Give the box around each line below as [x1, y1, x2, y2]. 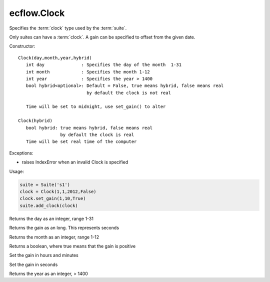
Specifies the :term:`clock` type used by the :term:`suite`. [9, 25, 127, 31]
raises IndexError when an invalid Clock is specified [21, 159, 128, 165]
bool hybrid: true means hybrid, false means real [25, 125, 152, 130]
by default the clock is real [60, 132, 134, 137]
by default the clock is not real [86, 90, 171, 95]
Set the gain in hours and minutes [9, 252, 78, 258]
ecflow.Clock [9, 7, 65, 18]
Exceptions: [9, 150, 33, 156]
